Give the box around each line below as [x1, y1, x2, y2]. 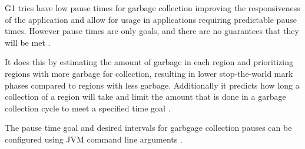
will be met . [5, 36, 51, 48]
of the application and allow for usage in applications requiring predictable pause [5, 13, 297, 25]
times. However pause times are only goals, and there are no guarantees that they [5, 25, 299, 37]
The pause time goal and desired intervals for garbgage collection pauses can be [5, 121, 292, 134]
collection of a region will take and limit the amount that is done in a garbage [5, 90, 286, 103]
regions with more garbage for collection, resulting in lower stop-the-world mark [5, 67, 293, 79]
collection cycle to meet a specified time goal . [5, 101, 171, 114]
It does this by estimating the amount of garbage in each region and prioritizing [5, 56, 294, 68]
